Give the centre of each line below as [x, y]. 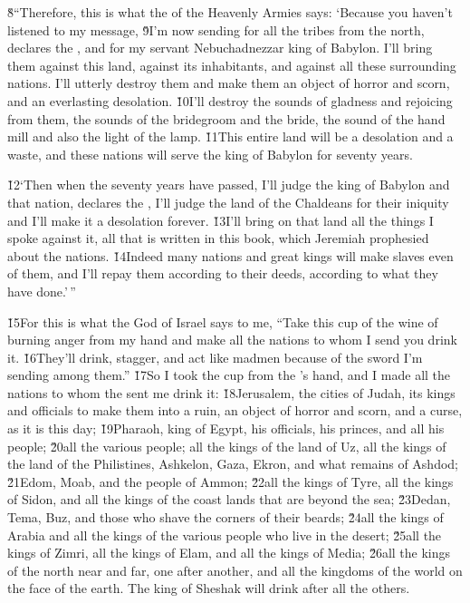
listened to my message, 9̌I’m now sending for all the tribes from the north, [216, 29]
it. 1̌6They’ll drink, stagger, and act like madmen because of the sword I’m [215, 357]
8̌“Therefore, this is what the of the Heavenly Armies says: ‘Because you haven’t [230, 12]
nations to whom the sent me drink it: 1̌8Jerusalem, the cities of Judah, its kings [231, 392]
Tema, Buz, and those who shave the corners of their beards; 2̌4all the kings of [225, 517]
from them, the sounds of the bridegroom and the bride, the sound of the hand [226, 118]
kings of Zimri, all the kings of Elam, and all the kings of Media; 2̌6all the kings [229, 553]
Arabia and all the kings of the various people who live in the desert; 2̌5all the [225, 535]
